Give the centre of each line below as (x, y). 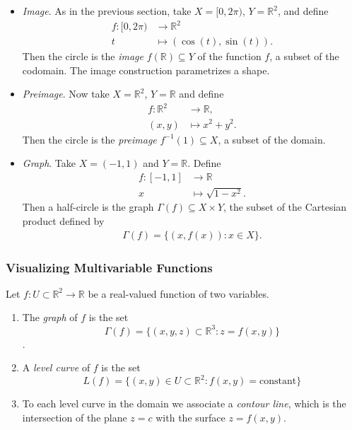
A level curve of (56, 367)
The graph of (50, 317)
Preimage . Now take (66, 94)
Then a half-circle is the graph (88, 207)
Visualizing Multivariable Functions (109, 267)
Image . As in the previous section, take (107, 11)
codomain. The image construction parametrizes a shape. (146, 70)
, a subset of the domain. (272, 139)
